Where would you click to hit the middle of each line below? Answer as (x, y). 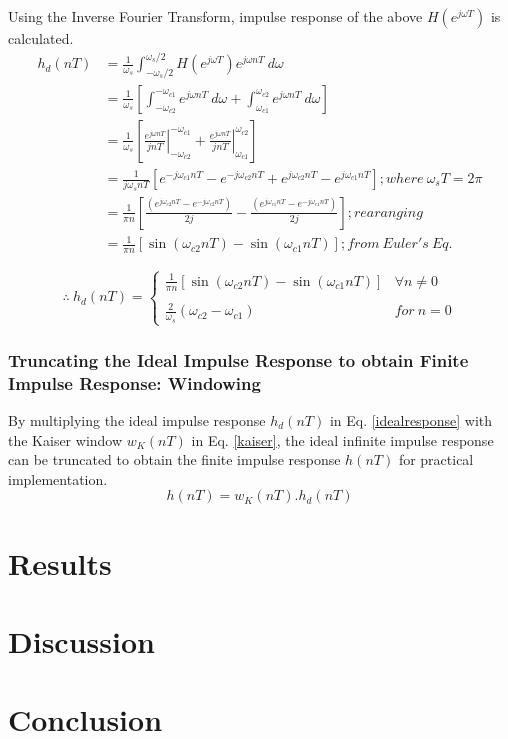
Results (60, 562)
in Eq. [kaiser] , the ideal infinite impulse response (342, 439)
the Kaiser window (65, 439)
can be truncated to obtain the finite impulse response (174, 459)
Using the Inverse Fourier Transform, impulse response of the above (215, 16)
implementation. (58, 478)
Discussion (81, 640)
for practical (436, 459)
